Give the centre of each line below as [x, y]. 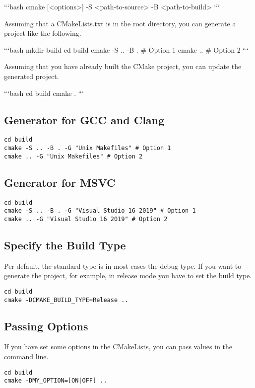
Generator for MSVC [60, 182]
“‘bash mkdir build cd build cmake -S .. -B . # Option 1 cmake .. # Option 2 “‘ [126, 49]
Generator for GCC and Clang [84, 119]
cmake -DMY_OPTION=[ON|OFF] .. [56, 381]
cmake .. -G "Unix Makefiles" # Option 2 [73, 156]
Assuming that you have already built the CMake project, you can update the [123, 66]
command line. [26, 356]
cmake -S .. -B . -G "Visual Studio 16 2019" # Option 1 [100, 211]
